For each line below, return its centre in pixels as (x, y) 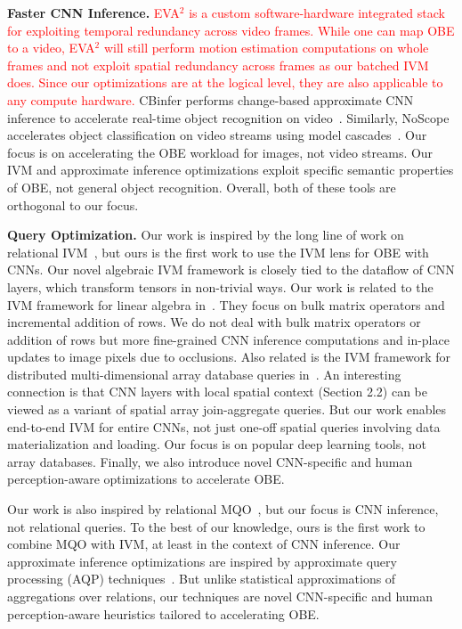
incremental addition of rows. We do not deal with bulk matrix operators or (214, 322)
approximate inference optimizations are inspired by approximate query (202, 561)
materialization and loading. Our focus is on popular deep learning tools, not (217, 444)
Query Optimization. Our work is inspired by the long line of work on (206, 235)
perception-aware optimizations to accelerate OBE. (146, 479)
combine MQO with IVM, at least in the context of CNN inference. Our (204, 544)
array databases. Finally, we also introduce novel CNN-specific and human (210, 461)
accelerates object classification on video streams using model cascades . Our (217, 135)
